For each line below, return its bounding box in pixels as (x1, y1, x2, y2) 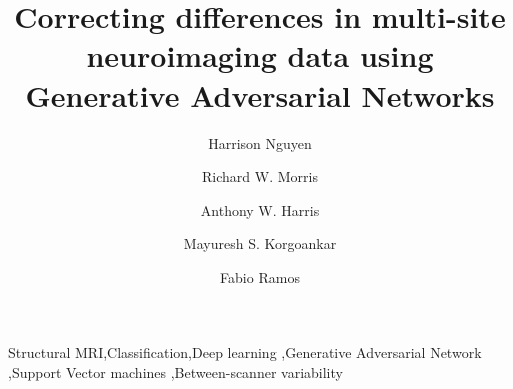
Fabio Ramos (220, 266, 300, 287)
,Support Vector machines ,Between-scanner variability (8, 362, 343, 383)
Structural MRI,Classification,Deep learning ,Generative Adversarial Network (8, 342, 482, 363)
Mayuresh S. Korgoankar (183, 233, 337, 254)
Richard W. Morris (202, 166, 318, 187)
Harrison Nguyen (208, 132, 312, 153)
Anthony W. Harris (200, 199, 320, 220)
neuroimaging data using (86, 35, 434, 76)
